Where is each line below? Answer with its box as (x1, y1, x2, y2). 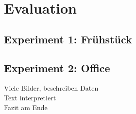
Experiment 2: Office (4, 60, 110, 75)
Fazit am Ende (4, 102, 48, 112)
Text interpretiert (4, 92, 56, 102)
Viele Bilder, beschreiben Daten (4, 83, 99, 93)
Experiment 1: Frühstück (4, 31, 132, 46)
